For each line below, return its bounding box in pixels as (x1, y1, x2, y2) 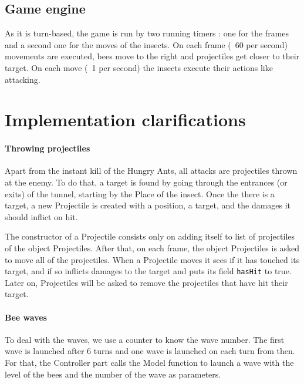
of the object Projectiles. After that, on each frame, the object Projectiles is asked (5, 241, 300, 254)
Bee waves (5, 311, 47, 323)
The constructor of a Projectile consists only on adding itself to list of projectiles (5, 230, 295, 242)
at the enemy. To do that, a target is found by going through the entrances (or (5, 176, 288, 188)
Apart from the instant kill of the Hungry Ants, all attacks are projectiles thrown (5, 164, 298, 177)
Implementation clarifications (5, 107, 246, 132)
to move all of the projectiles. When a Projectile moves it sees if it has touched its (5, 253, 300, 265)
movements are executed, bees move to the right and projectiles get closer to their (5, 50, 300, 62)
